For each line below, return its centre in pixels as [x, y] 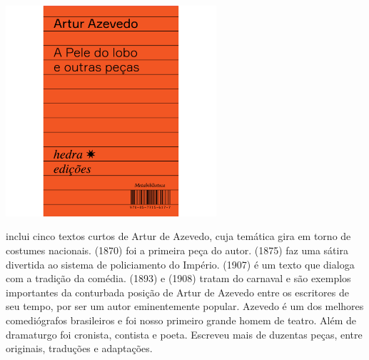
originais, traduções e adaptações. [79, 348]
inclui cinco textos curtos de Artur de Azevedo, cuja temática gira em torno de [178, 236]
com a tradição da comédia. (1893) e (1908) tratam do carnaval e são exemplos [178, 278]
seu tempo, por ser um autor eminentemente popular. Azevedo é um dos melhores [185, 306]
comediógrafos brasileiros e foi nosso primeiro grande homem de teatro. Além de [181, 320]
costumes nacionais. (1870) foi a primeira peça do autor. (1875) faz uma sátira [177, 250]
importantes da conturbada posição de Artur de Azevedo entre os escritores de [177, 292]
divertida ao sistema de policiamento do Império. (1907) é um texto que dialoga [180, 264]
